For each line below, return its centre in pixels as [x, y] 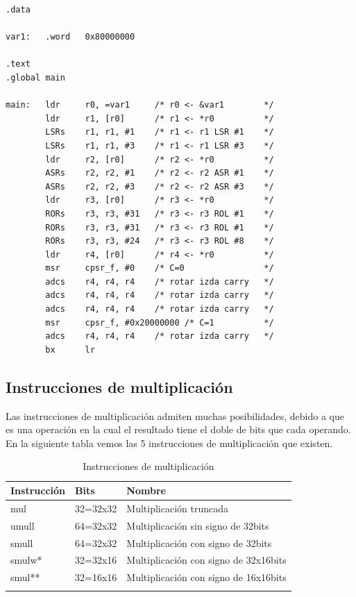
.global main [35, 77]
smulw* [26, 560]
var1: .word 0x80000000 [70, 37]
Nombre [146, 490]
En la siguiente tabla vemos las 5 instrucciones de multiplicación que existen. [169, 443]
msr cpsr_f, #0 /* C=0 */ [160, 268]
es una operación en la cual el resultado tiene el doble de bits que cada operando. [178, 429]
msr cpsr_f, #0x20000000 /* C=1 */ [160, 322]
